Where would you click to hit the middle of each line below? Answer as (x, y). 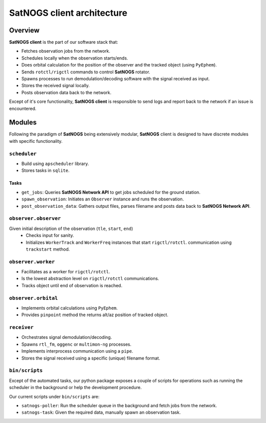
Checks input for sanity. (50, 235)
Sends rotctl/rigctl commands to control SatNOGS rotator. (86, 72)
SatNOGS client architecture (68, 13)
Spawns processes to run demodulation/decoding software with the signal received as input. (116, 79)
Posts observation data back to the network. (66, 92)
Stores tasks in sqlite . (46, 170)
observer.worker (32, 262)
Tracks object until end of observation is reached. (72, 285)
